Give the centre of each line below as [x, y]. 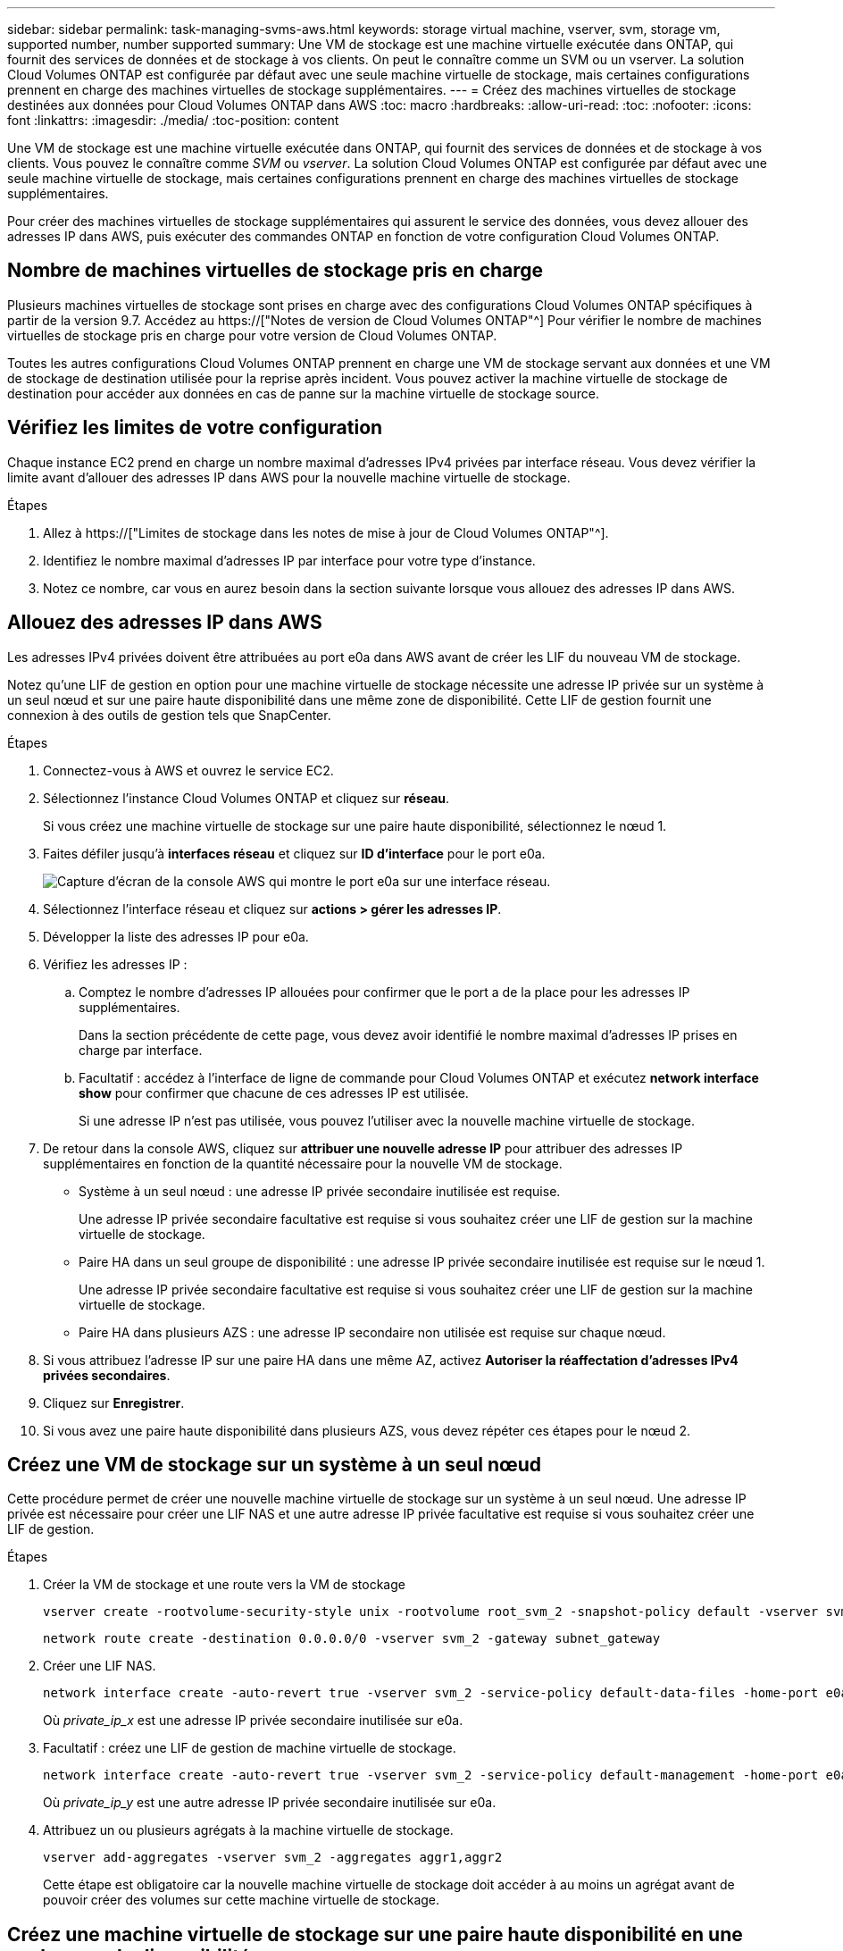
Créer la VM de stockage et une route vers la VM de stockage [224, 1585]
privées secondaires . [107, 1375]
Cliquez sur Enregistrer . [114, 1403]
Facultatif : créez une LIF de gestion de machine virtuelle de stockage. [250, 1748]
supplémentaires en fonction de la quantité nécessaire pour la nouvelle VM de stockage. [303, 1163]
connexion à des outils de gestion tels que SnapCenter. [169, 715]
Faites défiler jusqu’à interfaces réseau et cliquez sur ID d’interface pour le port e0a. [294, 853]
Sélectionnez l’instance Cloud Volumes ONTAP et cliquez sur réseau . [246, 798]
